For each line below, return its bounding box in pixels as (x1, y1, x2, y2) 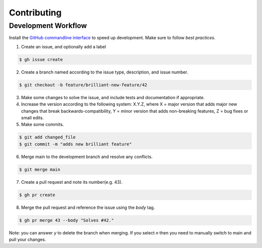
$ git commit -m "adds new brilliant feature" (19, 141, 132, 147)
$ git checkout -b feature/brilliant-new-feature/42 (19, 82, 147, 88)
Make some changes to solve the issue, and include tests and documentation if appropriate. (21, 94, 205, 100)
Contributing (9, 7, 62, 18)
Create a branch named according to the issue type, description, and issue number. (21, 69, 189, 75)
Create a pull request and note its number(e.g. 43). (21, 179, 123, 185)
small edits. (21, 115, 44, 120)
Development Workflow (9, 21, 87, 30)
